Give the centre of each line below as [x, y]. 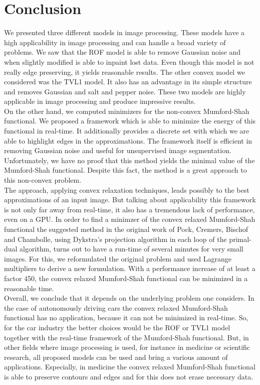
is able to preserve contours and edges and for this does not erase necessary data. [129, 376]
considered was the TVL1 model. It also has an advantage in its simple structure [128, 82]
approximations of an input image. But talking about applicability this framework [130, 200]
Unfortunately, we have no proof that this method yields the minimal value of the [129, 160]
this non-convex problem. [43, 180]
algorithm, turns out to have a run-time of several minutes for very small [132, 249]
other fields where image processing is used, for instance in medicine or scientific [127, 347]
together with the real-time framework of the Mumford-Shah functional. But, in [126, 337]
